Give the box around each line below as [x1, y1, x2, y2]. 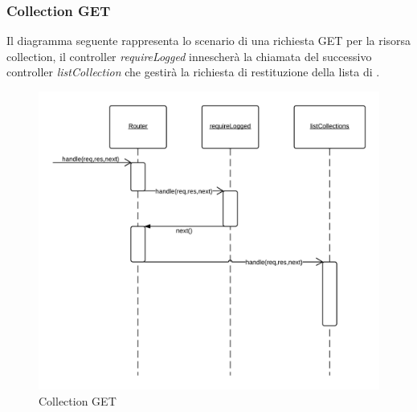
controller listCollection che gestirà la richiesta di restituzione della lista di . [6, 63, 380, 80]
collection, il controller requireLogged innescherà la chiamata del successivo [6, 47, 372, 64]
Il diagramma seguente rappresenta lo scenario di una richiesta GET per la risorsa [6, 32, 411, 49]
